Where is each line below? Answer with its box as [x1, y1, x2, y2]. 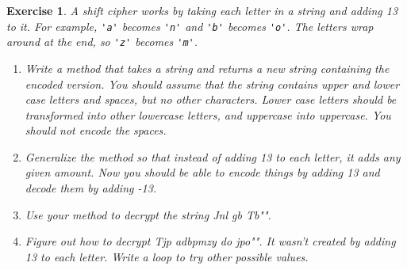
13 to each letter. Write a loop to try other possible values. [25, 248, 309, 264]
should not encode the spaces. [25, 122, 167, 139]
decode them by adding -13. [25, 180, 157, 196]
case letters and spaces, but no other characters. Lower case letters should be [25, 91, 397, 108]
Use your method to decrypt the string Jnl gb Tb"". [25, 206, 271, 222]
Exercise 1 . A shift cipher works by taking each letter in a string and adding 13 [6, 2, 398, 18]
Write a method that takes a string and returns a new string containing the [25, 59, 390, 76]
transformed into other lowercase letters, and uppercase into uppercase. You [25, 106, 391, 123]
